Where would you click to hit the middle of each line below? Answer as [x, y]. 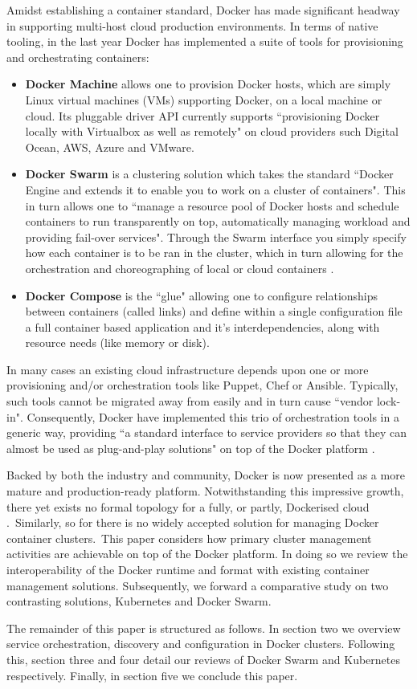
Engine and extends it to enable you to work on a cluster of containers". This [215, 189]
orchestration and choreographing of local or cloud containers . [180, 268]
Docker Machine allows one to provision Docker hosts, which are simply [208, 84]
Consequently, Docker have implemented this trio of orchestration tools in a [213, 416]
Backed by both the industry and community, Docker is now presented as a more [206, 475]
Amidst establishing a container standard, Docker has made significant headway [203, 10]
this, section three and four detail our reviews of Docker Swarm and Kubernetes [203, 659]
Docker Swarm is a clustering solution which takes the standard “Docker [209, 174]
